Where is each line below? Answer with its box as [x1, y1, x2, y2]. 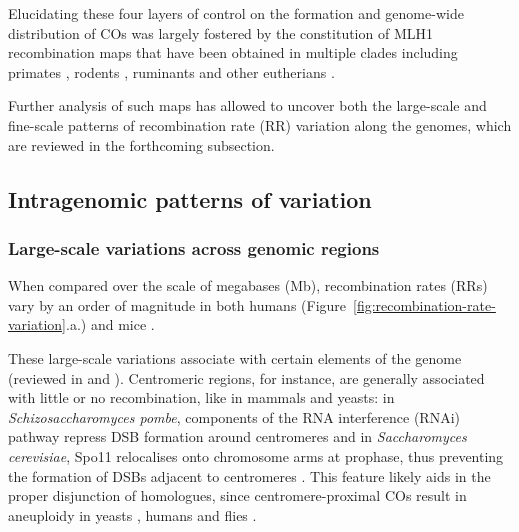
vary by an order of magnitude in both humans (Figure [8, 294, 347, 315]
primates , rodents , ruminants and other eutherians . [8, 61, 335, 82]
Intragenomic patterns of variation [8, 183, 372, 214]
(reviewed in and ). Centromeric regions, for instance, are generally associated [8, 367, 485, 388]
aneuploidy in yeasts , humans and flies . [8, 504, 257, 525]
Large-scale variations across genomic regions [8, 235, 380, 260]
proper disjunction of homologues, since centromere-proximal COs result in [8, 485, 467, 506]
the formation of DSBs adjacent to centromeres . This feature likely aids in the [8, 465, 491, 486]
